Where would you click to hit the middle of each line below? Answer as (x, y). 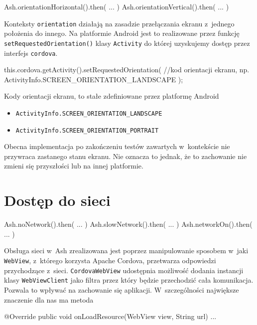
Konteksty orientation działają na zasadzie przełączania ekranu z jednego (119, 23)
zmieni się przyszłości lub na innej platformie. (74, 166)
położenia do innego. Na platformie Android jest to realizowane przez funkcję (122, 33)
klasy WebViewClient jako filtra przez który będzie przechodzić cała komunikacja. (129, 280)
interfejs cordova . (31, 53)
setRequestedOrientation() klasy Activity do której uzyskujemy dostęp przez (127, 43)
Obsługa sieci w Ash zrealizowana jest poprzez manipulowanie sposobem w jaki (126, 250)
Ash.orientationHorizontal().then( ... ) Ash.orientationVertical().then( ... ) (117, 6)
